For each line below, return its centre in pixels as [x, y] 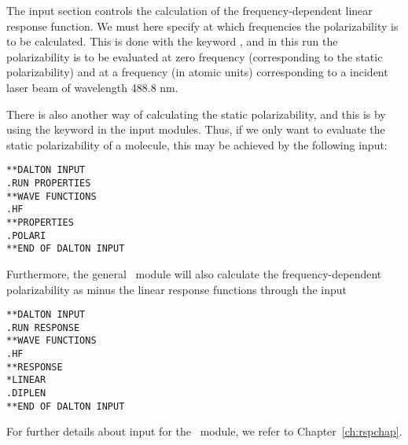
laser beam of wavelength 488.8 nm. [92, 87]
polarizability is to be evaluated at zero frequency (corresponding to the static [195, 56]
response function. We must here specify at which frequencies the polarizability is [202, 26]
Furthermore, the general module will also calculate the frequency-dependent [194, 273]
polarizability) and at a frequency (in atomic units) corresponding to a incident [197, 72]
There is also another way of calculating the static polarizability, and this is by [196, 114]
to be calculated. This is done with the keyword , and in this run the [172, 41]
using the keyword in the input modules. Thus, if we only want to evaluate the [196, 129]
